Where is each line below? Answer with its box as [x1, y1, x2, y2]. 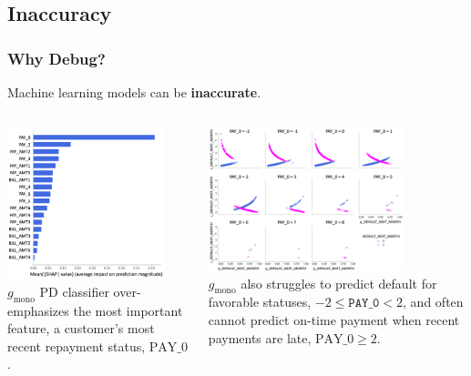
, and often [403, 292, 464, 311]
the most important [73, 300, 183, 320]
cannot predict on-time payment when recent [208, 310, 460, 329]
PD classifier [39, 281, 109, 300]
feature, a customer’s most [7, 319, 155, 338]
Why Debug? [7, 46, 106, 69]
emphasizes [7, 300, 69, 320]
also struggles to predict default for [241, 273, 437, 292]
